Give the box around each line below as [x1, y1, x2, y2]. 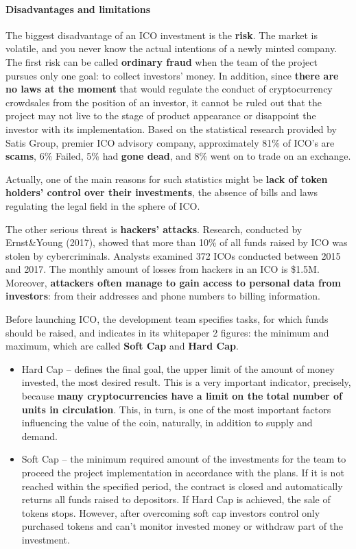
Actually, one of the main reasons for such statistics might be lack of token [5, 171, 328, 186]
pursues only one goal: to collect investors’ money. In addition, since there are [5, 68, 339, 82]
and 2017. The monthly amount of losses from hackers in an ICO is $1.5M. [5, 262, 320, 276]
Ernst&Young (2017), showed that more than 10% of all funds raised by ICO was [5, 235, 348, 249]
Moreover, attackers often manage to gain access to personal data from [5, 275, 342, 289]
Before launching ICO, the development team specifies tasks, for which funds [5, 312, 329, 326]
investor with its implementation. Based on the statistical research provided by [5, 121, 337, 136]
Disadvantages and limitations [5, 1, 151, 16]
